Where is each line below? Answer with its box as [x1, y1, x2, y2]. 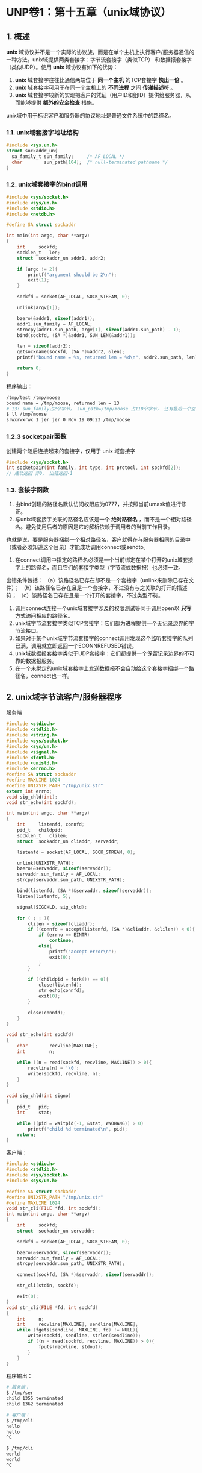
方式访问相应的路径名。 [14, 612, 73, 620]
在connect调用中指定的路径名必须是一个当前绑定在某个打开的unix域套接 [14, 556, 194, 564]
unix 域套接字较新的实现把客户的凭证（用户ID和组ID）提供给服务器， [14, 92, 186, 98]
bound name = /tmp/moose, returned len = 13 [6, 400, 120, 406]
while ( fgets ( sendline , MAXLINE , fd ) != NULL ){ [17, 1327, 138, 1333]
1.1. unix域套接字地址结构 [6, 128, 79, 136]
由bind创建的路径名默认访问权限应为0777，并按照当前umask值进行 [14, 501, 182, 508]
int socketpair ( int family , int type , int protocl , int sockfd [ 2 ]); [6, 465, 182, 471]
